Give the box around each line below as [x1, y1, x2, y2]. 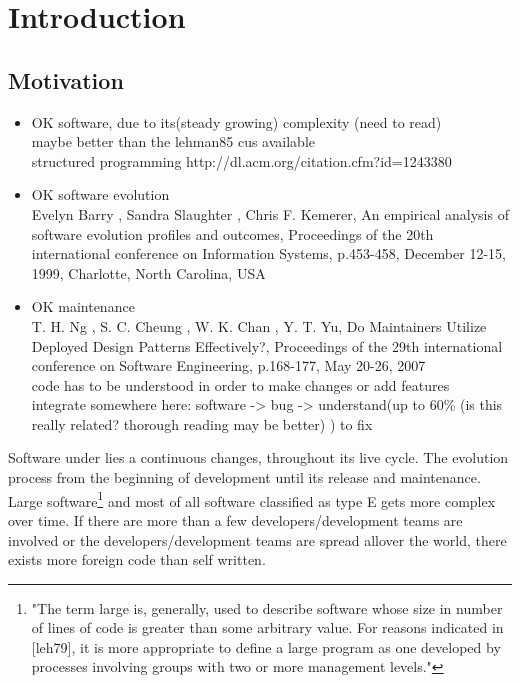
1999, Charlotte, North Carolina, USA [31, 262, 266, 283]
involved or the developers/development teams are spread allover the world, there [8, 529, 507, 550]
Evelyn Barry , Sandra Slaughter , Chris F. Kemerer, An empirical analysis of [31, 203, 509, 224]
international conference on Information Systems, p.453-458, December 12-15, [31, 243, 506, 264]
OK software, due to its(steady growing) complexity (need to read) [31, 111, 442, 132]
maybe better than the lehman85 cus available [31, 131, 316, 152]
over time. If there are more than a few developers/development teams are [8, 509, 463, 530]
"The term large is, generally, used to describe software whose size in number [31, 597, 503, 618]
